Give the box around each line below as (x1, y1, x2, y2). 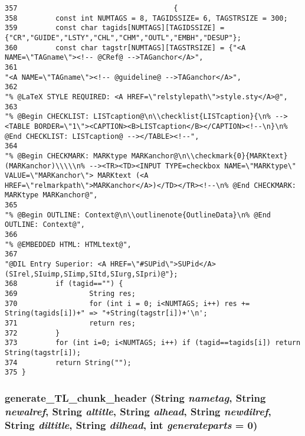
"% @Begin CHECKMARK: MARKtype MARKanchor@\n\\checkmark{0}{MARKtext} (5, 151, 288, 160)
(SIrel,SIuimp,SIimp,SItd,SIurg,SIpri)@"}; (5, 269, 178, 278)
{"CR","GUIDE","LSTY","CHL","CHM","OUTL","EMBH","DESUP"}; (5, 33, 241, 42)
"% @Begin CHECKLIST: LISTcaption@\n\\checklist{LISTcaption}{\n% (5, 112, 271, 121)
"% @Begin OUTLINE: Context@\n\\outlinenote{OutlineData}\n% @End (5, 210, 271, 219)
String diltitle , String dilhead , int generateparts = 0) (5, 417, 258, 432)
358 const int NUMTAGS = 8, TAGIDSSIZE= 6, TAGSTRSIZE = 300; (5, 14, 288, 22)
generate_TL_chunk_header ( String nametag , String (5, 390, 266, 405)
